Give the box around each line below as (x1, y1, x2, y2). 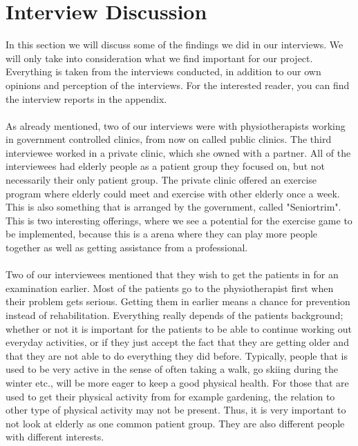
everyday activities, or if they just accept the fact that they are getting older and (6, 335, 349, 349)
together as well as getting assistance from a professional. (6, 240, 248, 255)
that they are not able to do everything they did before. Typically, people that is (6, 348, 348, 362)
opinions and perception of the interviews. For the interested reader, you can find (6, 77, 350, 92)
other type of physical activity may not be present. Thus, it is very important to (6, 403, 346, 417)
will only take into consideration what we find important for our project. (6, 50, 313, 65)
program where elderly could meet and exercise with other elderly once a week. (6, 186, 340, 200)
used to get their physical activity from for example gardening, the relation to (6, 389, 335, 403)
